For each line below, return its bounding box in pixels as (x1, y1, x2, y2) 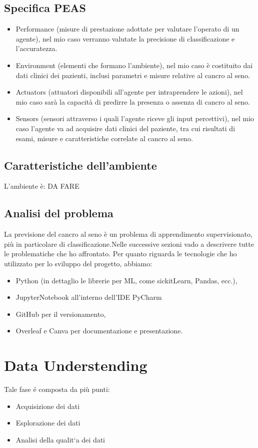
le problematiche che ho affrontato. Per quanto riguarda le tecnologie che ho (4, 248, 237, 259)
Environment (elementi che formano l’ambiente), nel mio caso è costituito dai (15, 60, 253, 70)
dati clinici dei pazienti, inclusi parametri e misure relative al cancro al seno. (15, 70, 250, 80)
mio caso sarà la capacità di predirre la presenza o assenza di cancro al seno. (15, 96, 250, 107)
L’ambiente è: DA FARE (4, 181, 79, 191)
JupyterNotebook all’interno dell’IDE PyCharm (15, 292, 162, 302)
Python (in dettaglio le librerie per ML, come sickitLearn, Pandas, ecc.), (15, 275, 237, 285)
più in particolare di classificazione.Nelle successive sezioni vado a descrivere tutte (4, 238, 254, 249)
